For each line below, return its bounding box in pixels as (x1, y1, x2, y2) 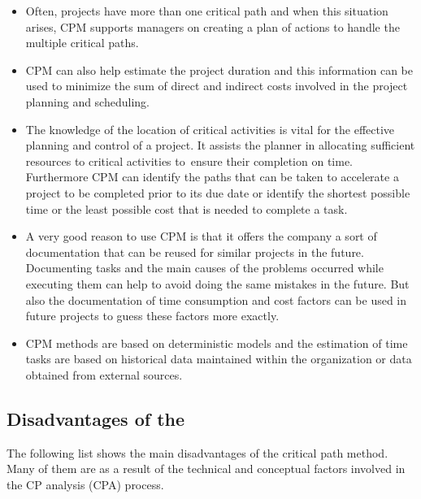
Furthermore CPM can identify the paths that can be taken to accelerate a (25, 168, 399, 185)
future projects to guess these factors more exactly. (25, 307, 280, 324)
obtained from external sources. (25, 366, 183, 383)
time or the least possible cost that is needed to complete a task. (25, 200, 348, 217)
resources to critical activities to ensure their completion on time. (25, 152, 353, 169)
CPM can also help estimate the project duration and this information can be (25, 61, 413, 78)
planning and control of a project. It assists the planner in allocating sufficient (25, 137, 415, 154)
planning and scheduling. (25, 93, 150, 110)
